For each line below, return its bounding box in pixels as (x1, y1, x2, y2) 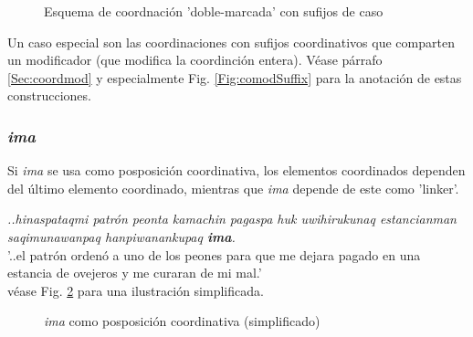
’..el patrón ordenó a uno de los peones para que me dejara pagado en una (7, 245, 421, 264)
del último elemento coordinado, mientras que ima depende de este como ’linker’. (7, 178, 459, 197)
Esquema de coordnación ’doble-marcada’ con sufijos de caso (44, 2, 384, 20)
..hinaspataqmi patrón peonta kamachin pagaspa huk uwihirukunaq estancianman (7, 209, 457, 228)
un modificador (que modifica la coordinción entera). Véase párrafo (7, 50, 383, 69)
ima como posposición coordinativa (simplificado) (44, 311, 321, 331)
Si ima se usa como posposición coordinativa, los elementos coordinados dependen (7, 161, 466, 180)
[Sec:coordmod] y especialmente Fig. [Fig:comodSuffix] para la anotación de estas (7, 68, 462, 87)
